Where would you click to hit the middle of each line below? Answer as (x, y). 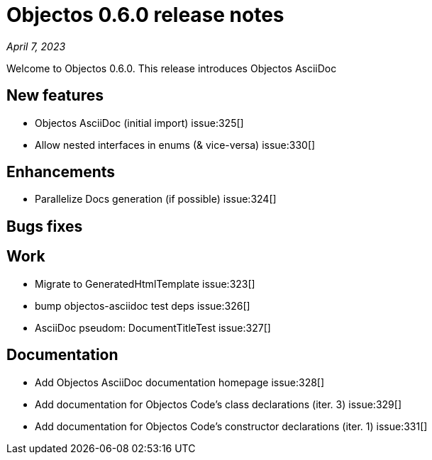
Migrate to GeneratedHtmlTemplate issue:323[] (145, 284)
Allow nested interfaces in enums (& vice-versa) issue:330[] (175, 145)
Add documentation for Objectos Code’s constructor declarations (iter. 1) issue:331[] (231, 426)
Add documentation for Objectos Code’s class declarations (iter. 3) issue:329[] (218, 404)
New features (55, 96)
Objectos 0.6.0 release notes (145, 15)
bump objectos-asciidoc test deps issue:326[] (143, 305)
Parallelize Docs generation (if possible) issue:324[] (156, 199)
